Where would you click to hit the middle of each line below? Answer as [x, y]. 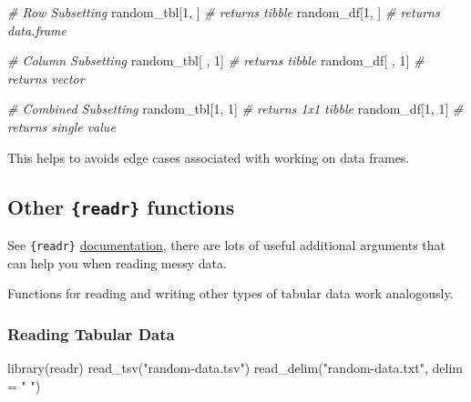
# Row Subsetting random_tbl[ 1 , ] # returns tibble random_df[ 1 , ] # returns [224, 12]
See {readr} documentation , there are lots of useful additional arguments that [227, 244]
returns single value [61, 126]
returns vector [46, 78]
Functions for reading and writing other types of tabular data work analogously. [230, 293]
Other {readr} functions [121, 206]
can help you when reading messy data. [117, 262]
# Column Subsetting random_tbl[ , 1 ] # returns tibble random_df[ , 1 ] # [216, 60]
